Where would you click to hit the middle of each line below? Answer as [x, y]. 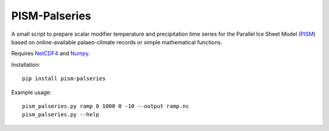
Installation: [26, 64]
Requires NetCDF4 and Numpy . [51, 53]
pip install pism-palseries [64, 79]
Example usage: [31, 92]
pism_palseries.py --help [61, 115]
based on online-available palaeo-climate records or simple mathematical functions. [117, 42]
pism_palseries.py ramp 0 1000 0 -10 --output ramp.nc [106, 106]
